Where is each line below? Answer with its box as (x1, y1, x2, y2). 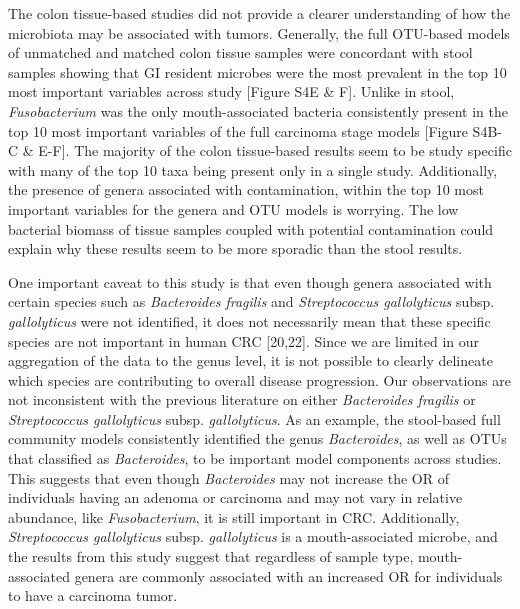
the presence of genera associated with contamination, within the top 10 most (8, 179, 484, 200)
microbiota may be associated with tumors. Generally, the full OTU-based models (8, 22, 510, 43)
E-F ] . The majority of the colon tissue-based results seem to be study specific (38, 140, 512, 161)
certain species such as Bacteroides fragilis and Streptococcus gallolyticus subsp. (8, 291, 495, 312)
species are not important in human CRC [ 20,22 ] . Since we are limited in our (8, 330, 480, 351)
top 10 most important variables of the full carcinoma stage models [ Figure (8, 120, 468, 141)
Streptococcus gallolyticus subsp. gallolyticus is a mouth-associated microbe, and (8, 526, 498, 547)
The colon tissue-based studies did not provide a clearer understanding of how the (8, 3, 511, 23)
